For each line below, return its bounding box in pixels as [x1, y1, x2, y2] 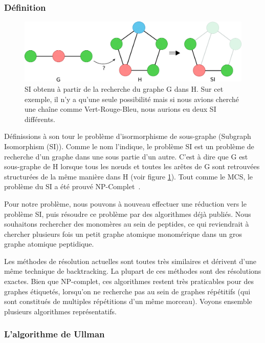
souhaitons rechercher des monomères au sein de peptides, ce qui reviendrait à [4, 218, 249, 229]
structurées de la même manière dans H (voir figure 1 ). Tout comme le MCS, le [4, 171, 253, 181]
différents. [25, 113, 56, 124]
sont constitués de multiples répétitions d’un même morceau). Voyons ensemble [4, 296, 252, 307]
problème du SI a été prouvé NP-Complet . [4, 181, 141, 192]
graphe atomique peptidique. [4, 238, 94, 249]
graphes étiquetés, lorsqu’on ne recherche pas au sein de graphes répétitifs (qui [4, 286, 251, 296]
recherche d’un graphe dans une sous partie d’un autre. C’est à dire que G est [4, 151, 248, 162]
